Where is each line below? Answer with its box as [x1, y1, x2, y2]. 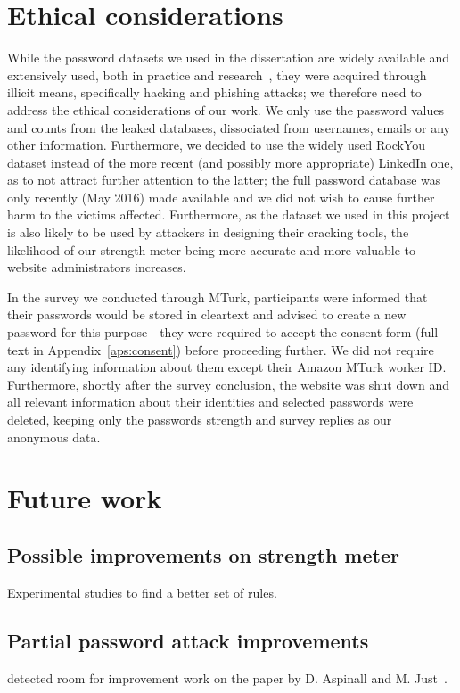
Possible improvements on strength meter [7, 540, 399, 568]
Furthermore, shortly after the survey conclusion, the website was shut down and [7, 375, 449, 393]
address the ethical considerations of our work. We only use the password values [7, 100, 445, 119]
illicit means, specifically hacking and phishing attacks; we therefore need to [7, 83, 422, 102]
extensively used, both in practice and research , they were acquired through [7, 65, 427, 84]
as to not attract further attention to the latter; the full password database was [7, 170, 441, 189]
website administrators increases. [7, 258, 186, 276]
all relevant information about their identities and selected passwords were [7, 392, 414, 411]
